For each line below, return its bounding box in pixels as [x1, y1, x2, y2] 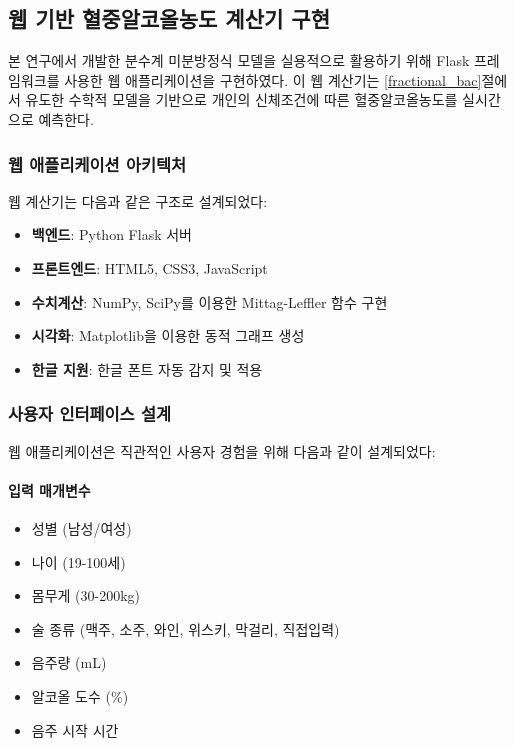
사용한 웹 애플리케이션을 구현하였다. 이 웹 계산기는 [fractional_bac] [64, 69, 482, 90]
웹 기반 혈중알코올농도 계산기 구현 [8, 3, 330, 34]
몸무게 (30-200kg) [31, 585, 141, 606]
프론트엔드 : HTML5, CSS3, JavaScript [31, 257, 268, 278]
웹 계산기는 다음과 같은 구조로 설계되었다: [8, 190, 268, 211]
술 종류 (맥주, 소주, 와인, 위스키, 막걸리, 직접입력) [31, 618, 340, 639]
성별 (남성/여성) [31, 517, 132, 538]
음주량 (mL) [31, 652, 107, 673]
